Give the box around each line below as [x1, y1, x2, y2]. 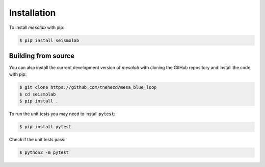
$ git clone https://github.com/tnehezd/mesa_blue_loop [19, 85, 157, 90]
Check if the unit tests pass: [9, 137, 66, 143]
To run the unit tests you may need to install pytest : [9, 111, 115, 117]
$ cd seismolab [19, 91, 56, 97]
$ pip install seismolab [19, 37, 79, 43]
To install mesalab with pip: [9, 24, 65, 30]
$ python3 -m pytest [19, 150, 69, 155]
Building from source [9, 51, 75, 60]
